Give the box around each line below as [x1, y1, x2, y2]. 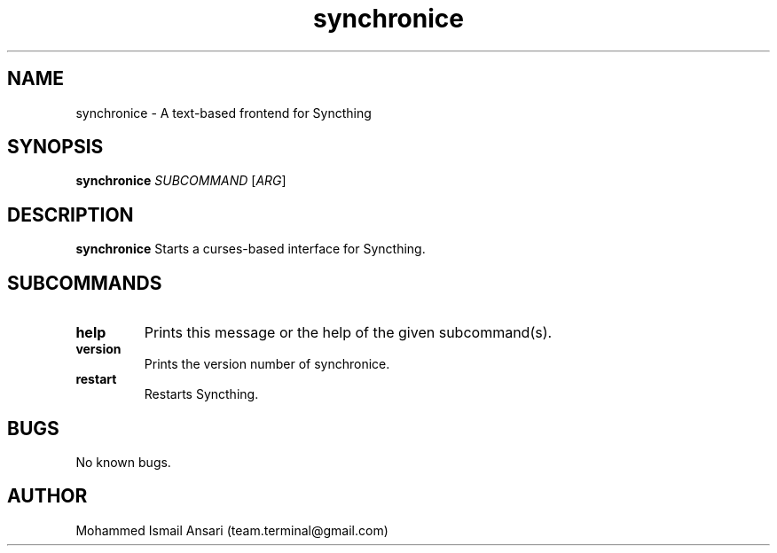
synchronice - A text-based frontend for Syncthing [75, 105, 372, 121]
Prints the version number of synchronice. [144, 356, 390, 372]
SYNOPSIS [7, 136, 104, 159]
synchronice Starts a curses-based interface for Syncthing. [75, 241, 426, 257]
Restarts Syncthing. [144, 386, 259, 402]
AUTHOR [7, 485, 88, 508]
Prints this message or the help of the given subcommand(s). [144, 323, 553, 342]
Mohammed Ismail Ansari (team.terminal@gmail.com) [75, 522, 388, 538]
